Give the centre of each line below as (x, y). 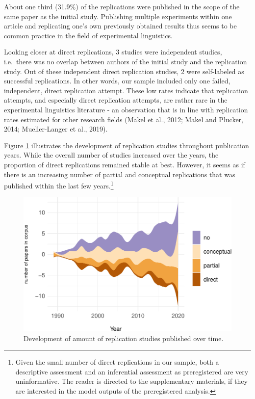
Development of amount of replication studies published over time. (124, 338)
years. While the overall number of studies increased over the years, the (111, 155)
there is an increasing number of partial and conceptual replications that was (120, 174)
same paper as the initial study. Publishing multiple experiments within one (118, 16)
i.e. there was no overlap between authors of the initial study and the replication (126, 61)
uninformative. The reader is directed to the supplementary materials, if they (131, 381)
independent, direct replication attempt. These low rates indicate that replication (126, 90)
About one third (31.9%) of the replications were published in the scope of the (122, 6)
